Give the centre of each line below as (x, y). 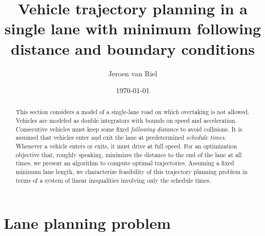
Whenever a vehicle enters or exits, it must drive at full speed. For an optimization (126, 146)
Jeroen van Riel (133, 73)
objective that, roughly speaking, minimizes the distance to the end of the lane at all (129, 154)
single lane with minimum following (133, 28)
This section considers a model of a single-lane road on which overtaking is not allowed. (132, 112)
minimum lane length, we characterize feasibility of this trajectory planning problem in (131, 172)
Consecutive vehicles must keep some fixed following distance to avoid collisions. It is (129, 129)
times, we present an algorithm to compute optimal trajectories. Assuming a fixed (125, 163)
